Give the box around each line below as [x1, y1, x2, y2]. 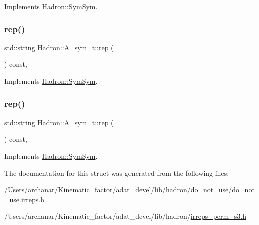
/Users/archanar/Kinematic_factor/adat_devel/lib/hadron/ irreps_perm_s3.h [4, 211, 246, 221]
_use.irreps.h [4, 194, 44, 204]
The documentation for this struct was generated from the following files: [4, 167, 229, 178]
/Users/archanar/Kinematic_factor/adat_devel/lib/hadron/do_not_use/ [4, 184, 232, 195]
